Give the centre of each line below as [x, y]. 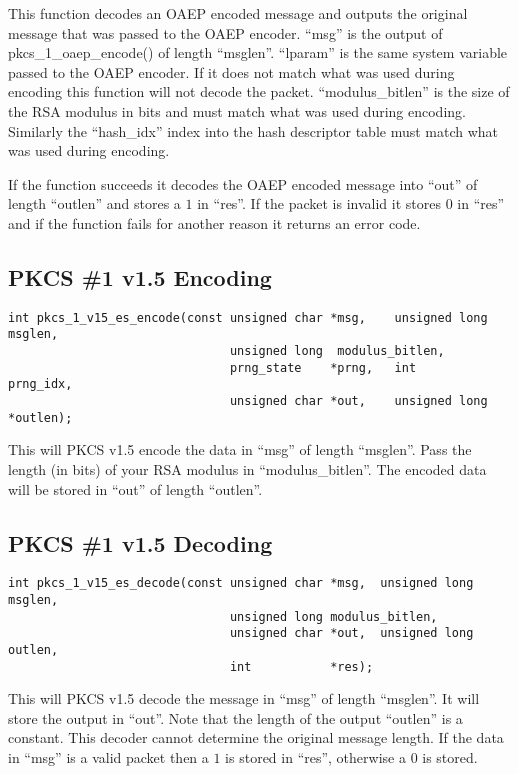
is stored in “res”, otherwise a [315, 757]
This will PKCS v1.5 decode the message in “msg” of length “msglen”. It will [244, 698]
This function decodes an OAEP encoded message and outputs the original [238, 13]
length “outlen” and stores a [94, 203]
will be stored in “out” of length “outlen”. [135, 488]
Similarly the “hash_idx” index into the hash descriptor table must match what [253, 130]
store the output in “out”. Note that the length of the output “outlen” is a [235, 717]
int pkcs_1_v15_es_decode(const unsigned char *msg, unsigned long [241, 583]
